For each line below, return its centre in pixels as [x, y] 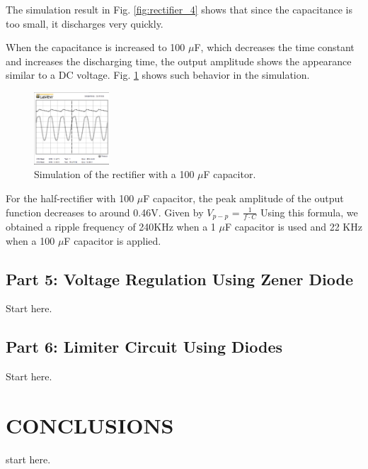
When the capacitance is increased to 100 [96, 47]
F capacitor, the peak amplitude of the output [243, 198]
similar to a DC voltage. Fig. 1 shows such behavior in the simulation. [158, 75]
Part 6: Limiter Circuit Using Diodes [144, 347]
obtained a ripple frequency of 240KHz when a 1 [111, 226]
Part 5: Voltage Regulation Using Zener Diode [179, 278]
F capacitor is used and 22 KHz [293, 226]
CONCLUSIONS [90, 425]
